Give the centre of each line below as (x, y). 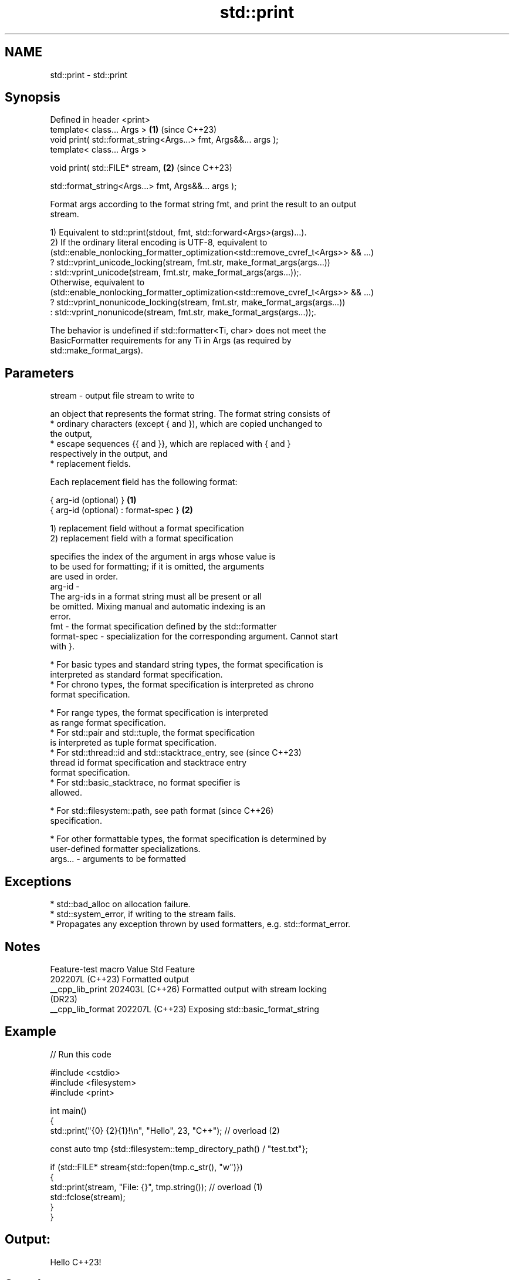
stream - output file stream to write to (122, 396)
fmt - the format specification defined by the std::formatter (163, 626)
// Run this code (81, 1054)
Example (31, 1032)
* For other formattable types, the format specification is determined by (188, 839)
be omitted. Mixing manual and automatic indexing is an (158, 607)
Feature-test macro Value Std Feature (123, 969)
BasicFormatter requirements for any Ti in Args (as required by (171, 341)
